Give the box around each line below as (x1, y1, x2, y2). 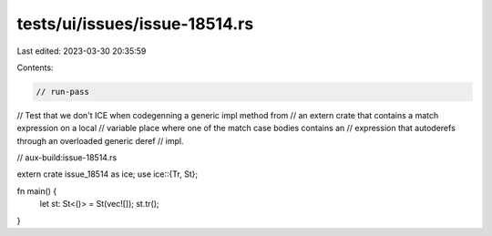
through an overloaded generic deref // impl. (16, 135, 184, 146)
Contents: (16, 62, 54, 73)
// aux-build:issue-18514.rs (16, 152, 118, 163)
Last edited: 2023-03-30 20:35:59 (16, 46, 147, 56)
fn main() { (16, 185, 57, 196)
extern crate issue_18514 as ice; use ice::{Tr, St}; (16, 169, 199, 180)
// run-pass (36, 87, 90, 97)
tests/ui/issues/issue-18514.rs (16, 14, 254, 34)
